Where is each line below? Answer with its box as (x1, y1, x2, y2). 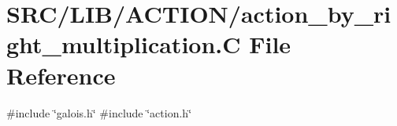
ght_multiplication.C (6, 28, 241, 60)
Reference (6, 59, 116, 91)
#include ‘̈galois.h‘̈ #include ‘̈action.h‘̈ (6, 104, 192, 121)
